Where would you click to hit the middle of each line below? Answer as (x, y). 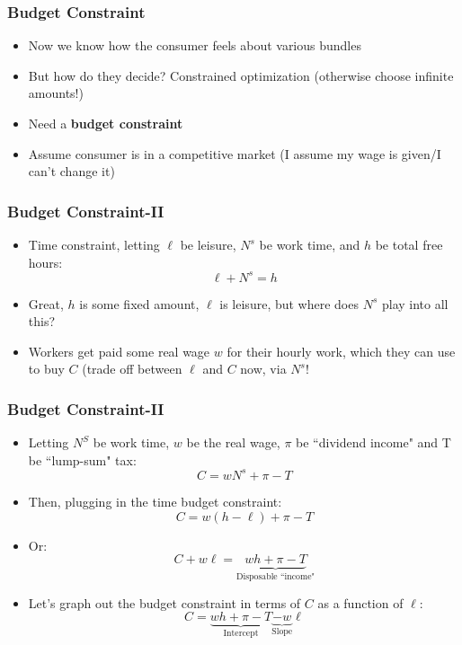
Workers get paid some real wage (119, 351)
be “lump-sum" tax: (82, 459)
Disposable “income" (276, 577)
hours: (45, 262)
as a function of (360, 602)
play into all (415, 303)
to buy (46, 369)
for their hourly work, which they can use (341, 351)
